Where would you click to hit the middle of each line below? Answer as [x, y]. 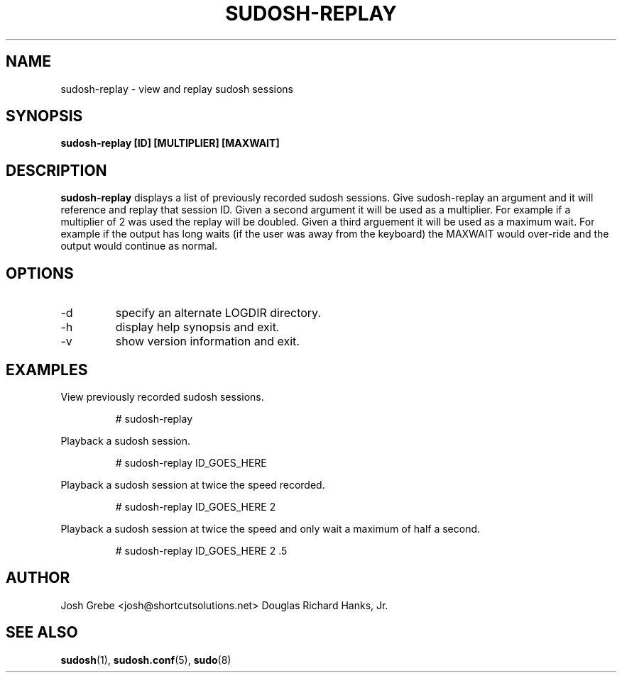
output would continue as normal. [139, 246]
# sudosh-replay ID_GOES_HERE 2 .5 [201, 550]
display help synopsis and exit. [197, 327]
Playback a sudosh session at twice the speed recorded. [193, 484]
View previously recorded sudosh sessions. [162, 396]
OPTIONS [40, 273]
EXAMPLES [47, 369]
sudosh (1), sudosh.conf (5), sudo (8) [146, 660]
